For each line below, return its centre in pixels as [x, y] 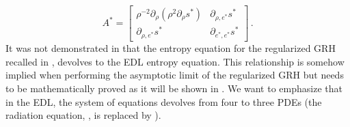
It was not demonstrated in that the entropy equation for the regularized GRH [171, 48]
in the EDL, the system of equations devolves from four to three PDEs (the [164, 101]
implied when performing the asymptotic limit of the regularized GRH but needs [175, 75]
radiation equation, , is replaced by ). [83, 115]
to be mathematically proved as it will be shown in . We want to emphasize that [174, 88]
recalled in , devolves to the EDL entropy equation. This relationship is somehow [175, 61]
